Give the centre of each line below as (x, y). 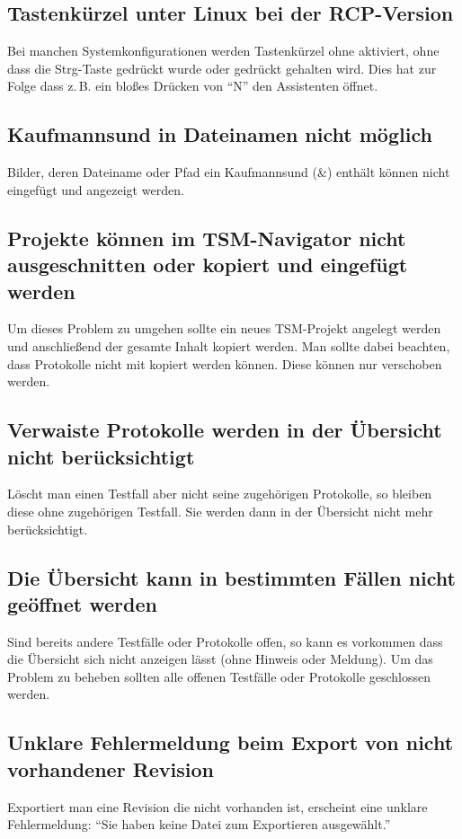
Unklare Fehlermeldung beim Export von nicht (231, 742)
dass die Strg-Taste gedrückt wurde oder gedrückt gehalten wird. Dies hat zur (222, 68)
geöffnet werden (82, 603)
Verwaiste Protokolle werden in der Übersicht (225, 430)
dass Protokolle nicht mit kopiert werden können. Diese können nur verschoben (225, 363)
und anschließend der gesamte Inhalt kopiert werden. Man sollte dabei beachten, (229, 345)
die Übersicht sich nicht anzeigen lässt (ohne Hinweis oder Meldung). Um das (220, 659)
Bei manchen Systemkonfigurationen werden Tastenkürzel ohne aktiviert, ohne (223, 51)
